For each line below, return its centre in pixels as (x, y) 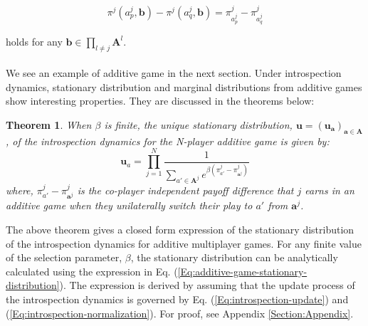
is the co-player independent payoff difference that (185, 190)
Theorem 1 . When (49, 124)
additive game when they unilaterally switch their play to (129, 205)
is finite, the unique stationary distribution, (198, 124)
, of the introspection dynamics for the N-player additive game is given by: (168, 141)
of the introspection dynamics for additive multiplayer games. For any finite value (184, 243)
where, (20, 190)
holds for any (34, 41)
